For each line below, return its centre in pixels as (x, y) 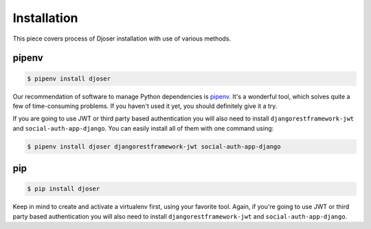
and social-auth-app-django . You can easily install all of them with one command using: (143, 128)
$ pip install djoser (64, 189)
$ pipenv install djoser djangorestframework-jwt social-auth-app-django (154, 146)
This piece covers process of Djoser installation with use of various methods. (122, 39)
